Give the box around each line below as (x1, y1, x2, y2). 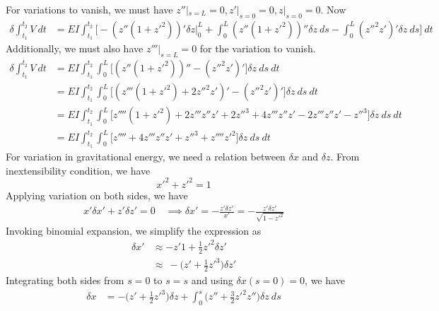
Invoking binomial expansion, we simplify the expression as (6, 223, 262, 237)
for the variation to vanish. (199, 41, 316, 56)
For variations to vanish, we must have (6, 2, 173, 16)
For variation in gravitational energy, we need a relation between (6, 149, 286, 164)
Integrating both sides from (6, 273, 124, 288)
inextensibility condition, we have (6, 163, 151, 177)
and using (191, 273, 233, 288)
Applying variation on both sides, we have (6, 187, 188, 202)
